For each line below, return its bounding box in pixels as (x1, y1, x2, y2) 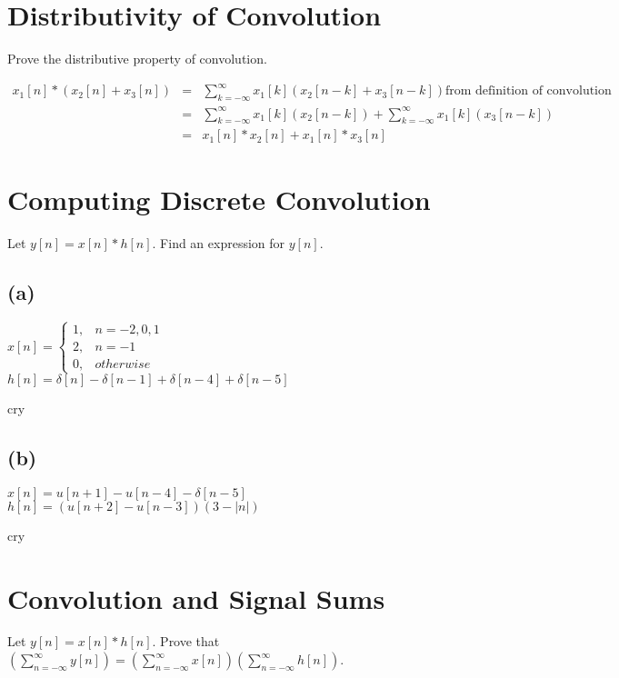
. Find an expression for (152, 233, 285, 252)
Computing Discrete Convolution (7, 180, 431, 217)
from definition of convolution (444, 85, 612, 98)
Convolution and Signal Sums (7, 579, 385, 616)
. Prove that (152, 632, 220, 651)
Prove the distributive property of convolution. (7, 49, 267, 68)
